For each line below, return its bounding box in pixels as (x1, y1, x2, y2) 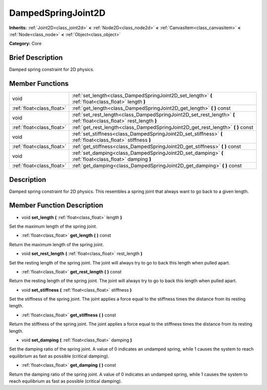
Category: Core (9, 41, 42, 46)
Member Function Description (9, 201, 103, 210)
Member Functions (9, 80, 69, 88)
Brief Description (9, 53, 63, 62)
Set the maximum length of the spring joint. (9, 223, 97, 229)
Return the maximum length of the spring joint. (9, 241, 104, 247)
